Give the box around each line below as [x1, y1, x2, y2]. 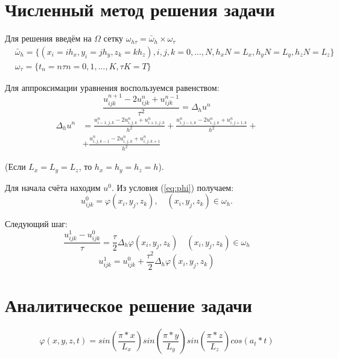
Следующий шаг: [5, 217, 68, 230]
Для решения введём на [5, 32, 92, 45]
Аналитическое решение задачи [5, 293, 252, 317]
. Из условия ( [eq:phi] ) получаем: [112, 181, 234, 193]
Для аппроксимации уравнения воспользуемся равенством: [5, 81, 220, 93]
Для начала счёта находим [5, 181, 101, 193]
